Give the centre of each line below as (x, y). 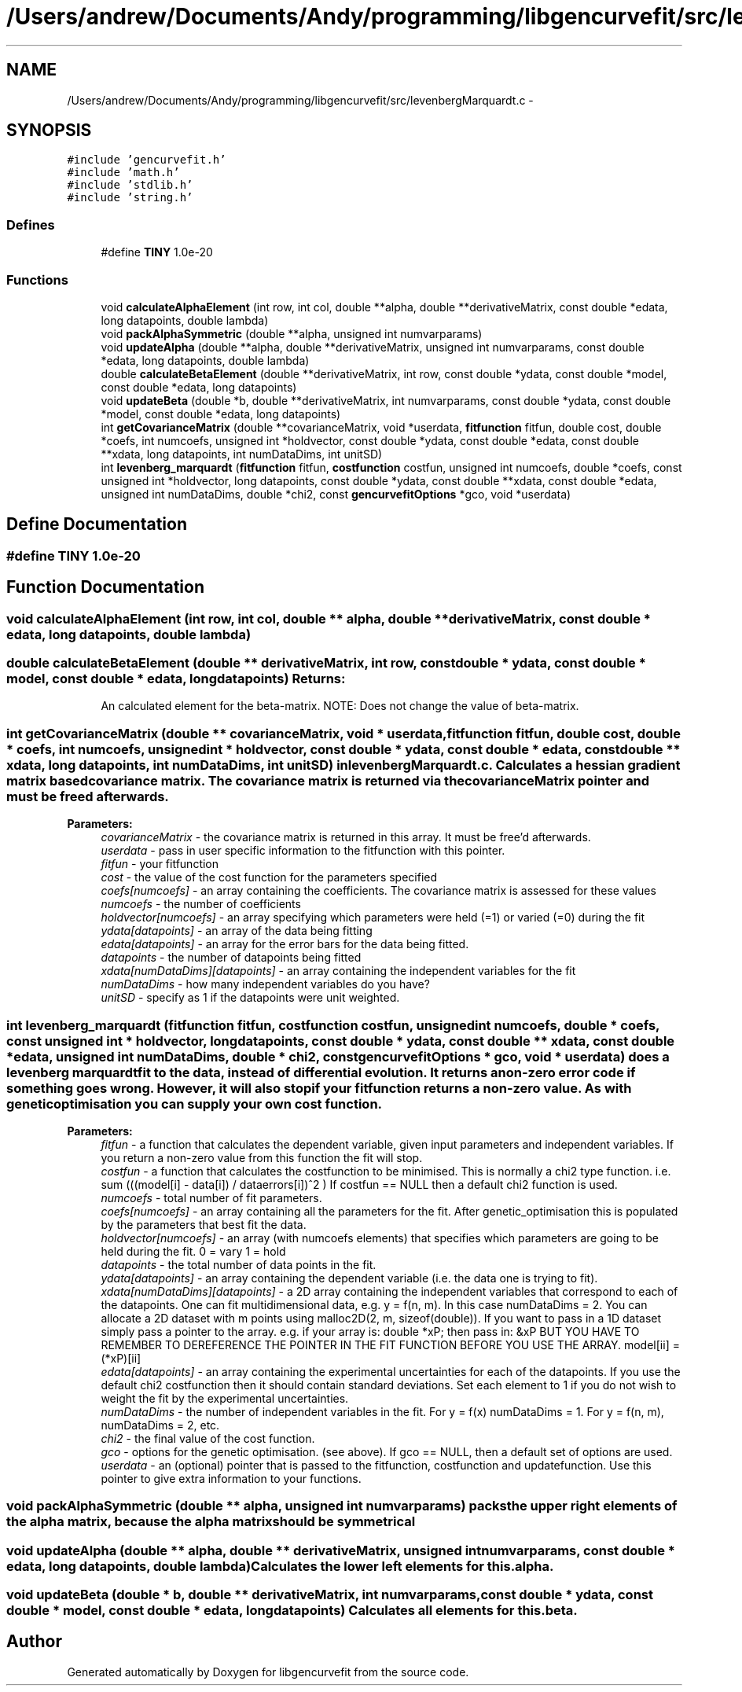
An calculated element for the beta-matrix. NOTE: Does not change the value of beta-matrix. (340, 706)
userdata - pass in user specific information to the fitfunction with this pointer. (303, 851)
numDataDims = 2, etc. (160, 1425)
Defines (31, 224)
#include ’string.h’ (130, 198)
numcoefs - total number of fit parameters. (211, 1197)
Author (34, 1642)
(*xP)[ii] (121, 1358)
